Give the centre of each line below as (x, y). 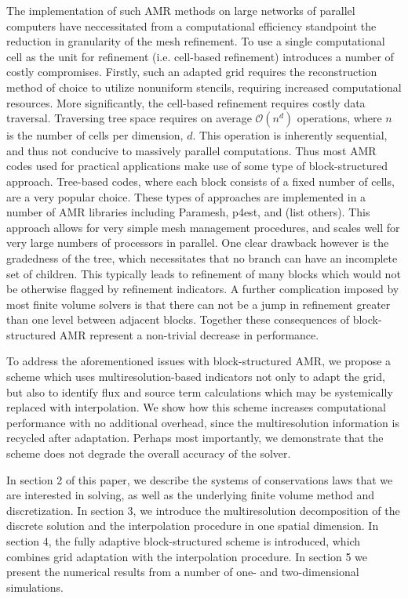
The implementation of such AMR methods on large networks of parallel (181, 10)
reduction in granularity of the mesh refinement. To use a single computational (196, 41)
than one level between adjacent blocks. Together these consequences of (178, 319)
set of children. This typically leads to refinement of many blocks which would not (204, 273)
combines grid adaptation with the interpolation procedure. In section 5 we (187, 556)
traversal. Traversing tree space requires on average (129, 118)
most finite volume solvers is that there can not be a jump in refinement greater (199, 304)
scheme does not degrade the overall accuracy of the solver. (149, 453)
